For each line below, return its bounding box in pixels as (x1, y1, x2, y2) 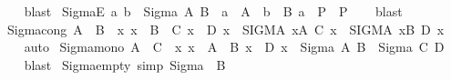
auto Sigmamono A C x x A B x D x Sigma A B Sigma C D (24, 37, 445, 56)
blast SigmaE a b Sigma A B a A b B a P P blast (24, 2, 403, 20)
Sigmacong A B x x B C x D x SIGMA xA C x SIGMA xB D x (6, 19, 445, 38)
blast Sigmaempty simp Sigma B (24, 55, 226, 74)
